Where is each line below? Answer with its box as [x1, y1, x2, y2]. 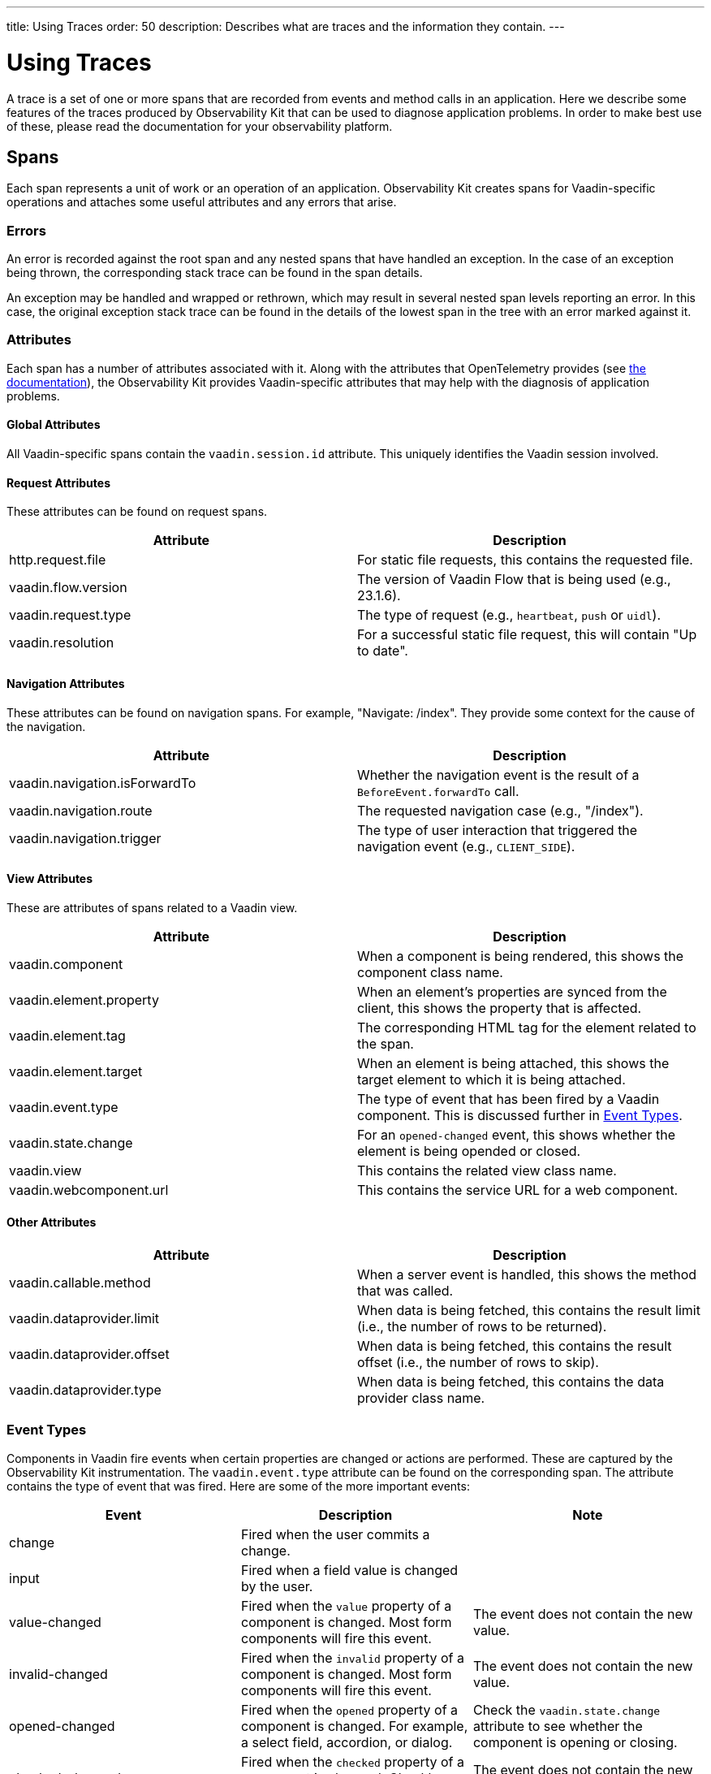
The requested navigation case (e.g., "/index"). [357, 802, 644, 819]
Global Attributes [6, 418, 101, 432]
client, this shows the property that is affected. [357, 999, 642, 1016]
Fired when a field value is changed [240, 1561, 459, 1578]
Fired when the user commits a [240, 1525, 430, 1543]
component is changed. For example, [240, 1717, 468, 1734]
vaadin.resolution [9, 634, 114, 651]
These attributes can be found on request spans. [6, 504, 268, 519]
